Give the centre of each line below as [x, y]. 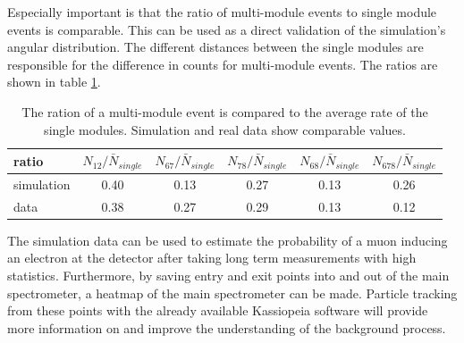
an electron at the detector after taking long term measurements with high [212, 258]
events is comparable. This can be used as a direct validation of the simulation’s [227, 29]
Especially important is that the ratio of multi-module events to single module [222, 12]
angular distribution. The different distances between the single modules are [215, 47]
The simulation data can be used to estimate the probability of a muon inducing [228, 240]
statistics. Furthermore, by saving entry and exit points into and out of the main [228, 275]
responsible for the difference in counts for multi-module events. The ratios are [223, 64]
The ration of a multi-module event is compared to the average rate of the [225, 111]
